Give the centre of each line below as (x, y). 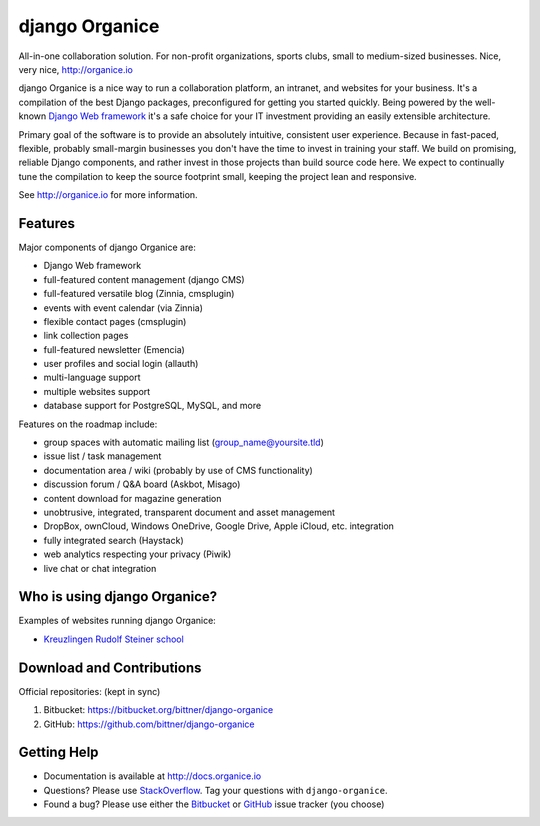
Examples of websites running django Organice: (117, 621)
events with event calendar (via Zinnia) (123, 307)
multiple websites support (97, 391)
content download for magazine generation (132, 498)
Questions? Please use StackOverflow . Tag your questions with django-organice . (216, 790)
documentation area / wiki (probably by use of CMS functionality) (178, 470)
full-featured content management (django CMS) (144, 279)
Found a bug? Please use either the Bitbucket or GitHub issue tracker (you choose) (214, 804)
